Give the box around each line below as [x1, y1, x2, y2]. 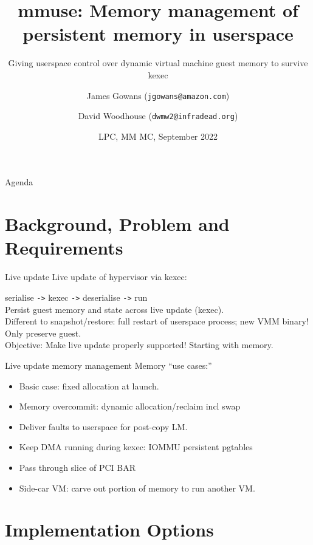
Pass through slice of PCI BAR [19, 461, 136, 473]
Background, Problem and [5, 211, 230, 236]
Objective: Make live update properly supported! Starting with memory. [5, 338, 273, 351]
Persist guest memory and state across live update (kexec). [5, 303, 224, 315]
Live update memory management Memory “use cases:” [5, 358, 212, 371]
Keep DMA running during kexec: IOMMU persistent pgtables [19, 440, 253, 453]
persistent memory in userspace [22, 21, 294, 46]
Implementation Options [5, 517, 214, 542]
